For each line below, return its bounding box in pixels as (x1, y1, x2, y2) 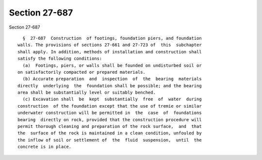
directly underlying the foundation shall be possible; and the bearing (17, 83, 202, 88)
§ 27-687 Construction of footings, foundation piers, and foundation (22, 35, 202, 41)
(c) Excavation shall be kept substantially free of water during (22, 96, 202, 102)
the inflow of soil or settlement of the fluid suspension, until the (17, 137, 202, 143)
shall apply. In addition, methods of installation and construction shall (17, 49, 202, 54)
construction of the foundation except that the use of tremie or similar (17, 103, 202, 109)
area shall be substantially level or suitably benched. (17, 90, 156, 96)
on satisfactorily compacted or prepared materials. (17, 69, 146, 75)
